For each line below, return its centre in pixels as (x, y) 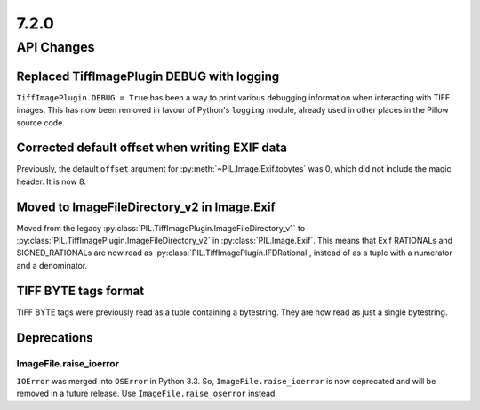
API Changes (56, 47)
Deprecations (55, 338)
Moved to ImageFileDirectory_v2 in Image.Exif (146, 207)
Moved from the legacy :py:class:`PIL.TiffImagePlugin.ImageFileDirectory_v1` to (161, 228)
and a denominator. (52, 265)
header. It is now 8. (51, 181)
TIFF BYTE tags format (80, 290)
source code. (41, 122)
